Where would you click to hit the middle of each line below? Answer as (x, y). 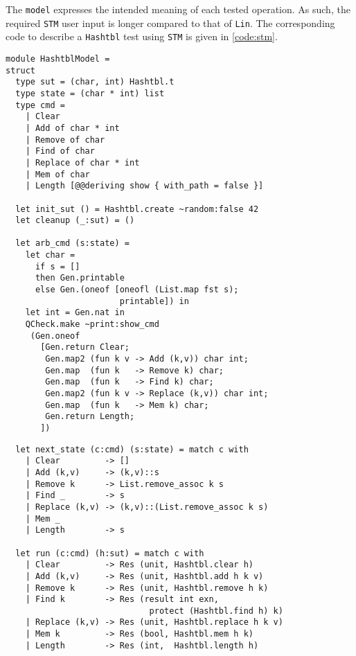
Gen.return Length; (90, 417)
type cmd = (40, 105)
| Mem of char (57, 174)
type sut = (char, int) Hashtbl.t (95, 82)
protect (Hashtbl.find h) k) (216, 611)
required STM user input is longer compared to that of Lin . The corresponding (170, 23)
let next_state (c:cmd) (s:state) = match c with (132, 449)
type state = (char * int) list (90, 93)
